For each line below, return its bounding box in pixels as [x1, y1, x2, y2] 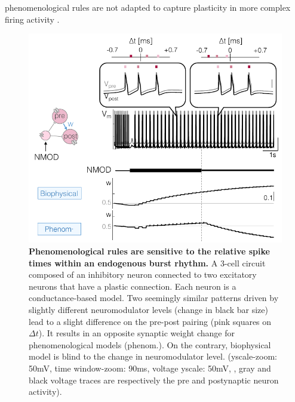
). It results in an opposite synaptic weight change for [38, 327, 235, 339]
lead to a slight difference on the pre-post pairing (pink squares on [29, 315, 272, 327]
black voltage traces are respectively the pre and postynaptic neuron [29, 373, 279, 386]
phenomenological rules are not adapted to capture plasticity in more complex [5, 1, 291, 13]
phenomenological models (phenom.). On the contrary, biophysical [29, 338, 271, 351]
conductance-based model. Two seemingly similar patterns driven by [29, 291, 279, 304]
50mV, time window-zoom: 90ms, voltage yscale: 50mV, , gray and [29, 362, 271, 374]
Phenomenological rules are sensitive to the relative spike [29, 245, 270, 257]
